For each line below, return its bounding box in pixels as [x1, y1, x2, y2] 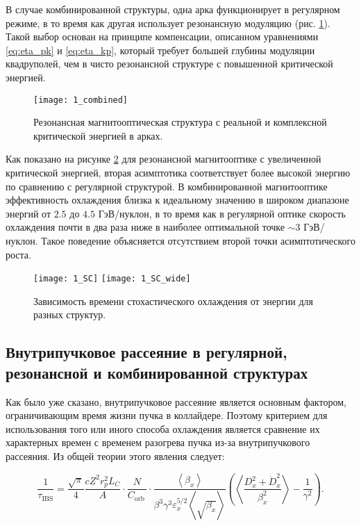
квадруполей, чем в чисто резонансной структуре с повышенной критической [6, 56, 333, 71]
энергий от [6, 206, 51, 220]
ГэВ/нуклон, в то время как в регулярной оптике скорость [98, 206, 346, 220]
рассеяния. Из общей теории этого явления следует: [6, 448, 225, 463]
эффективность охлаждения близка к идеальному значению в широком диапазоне [6, 192, 349, 207]
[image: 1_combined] [33, 94, 128, 105]
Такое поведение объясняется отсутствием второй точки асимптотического [41, 233, 355, 247]
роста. [6, 247, 31, 261]
